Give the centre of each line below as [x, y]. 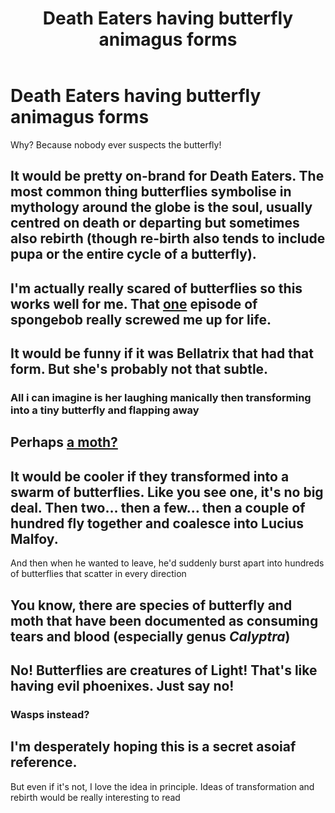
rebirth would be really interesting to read [95, 797]
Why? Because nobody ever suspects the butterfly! [116, 144]
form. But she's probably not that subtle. [139, 369]
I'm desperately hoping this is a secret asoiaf [153, 747]
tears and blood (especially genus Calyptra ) [150, 636]
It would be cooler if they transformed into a [150, 476]
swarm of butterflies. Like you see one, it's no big [167, 492]
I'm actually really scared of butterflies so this [156, 288]
